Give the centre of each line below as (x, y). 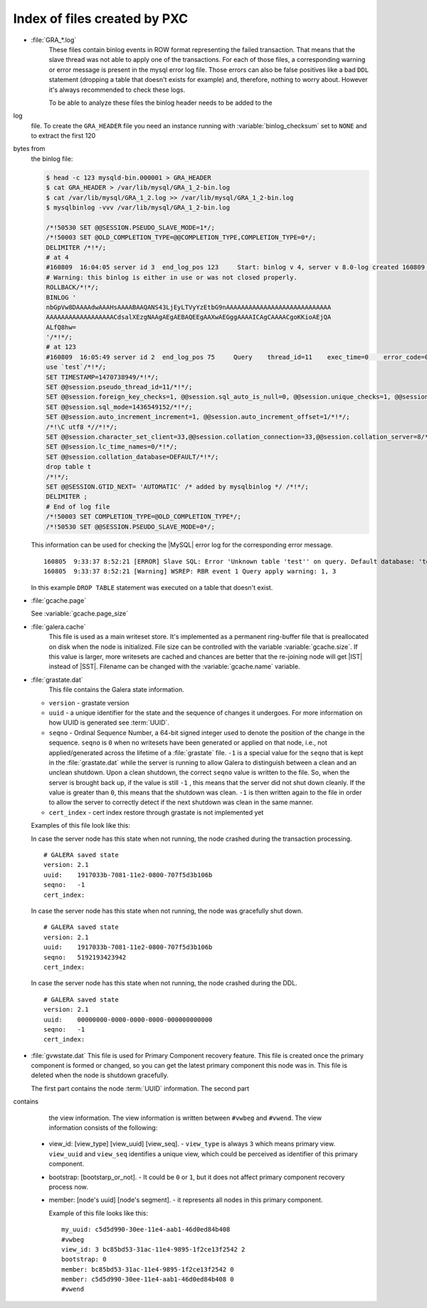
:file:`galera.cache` (58, 626)
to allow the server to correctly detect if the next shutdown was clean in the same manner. (181, 802)
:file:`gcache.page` (59, 601)
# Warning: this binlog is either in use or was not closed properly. (172, 277)
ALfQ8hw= (61, 327)
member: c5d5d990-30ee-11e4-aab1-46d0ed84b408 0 (148, 1280)
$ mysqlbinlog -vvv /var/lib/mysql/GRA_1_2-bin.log (138, 208)
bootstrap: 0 (84, 1260)
